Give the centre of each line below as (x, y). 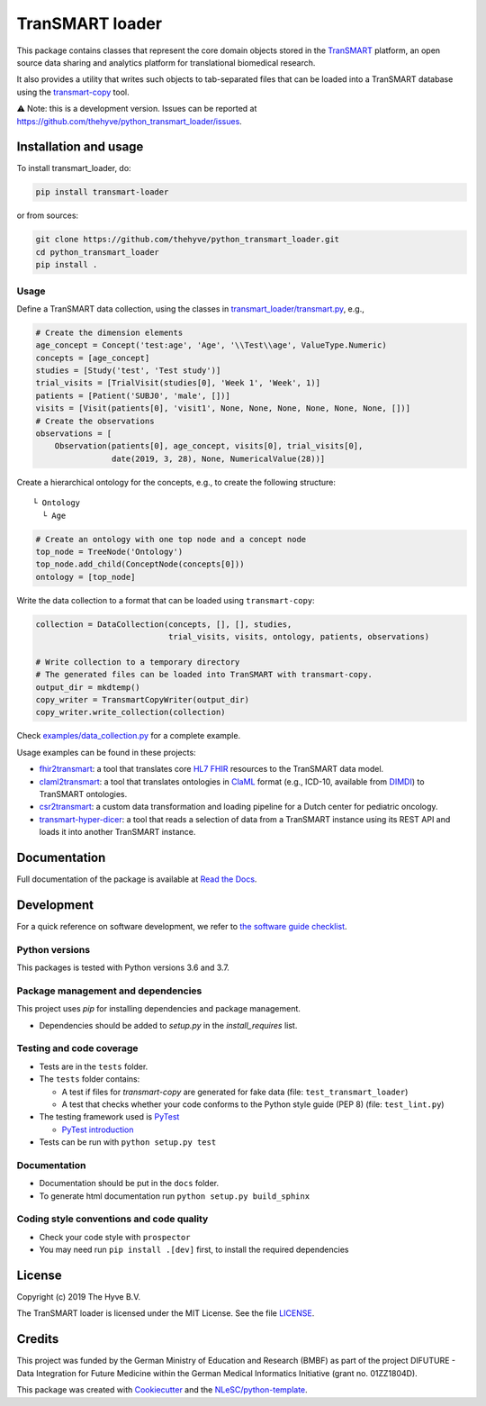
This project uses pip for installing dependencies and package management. (159, 1009)
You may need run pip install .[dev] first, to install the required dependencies (194, 1250)
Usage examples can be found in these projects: (107, 752)
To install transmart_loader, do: (74, 168)
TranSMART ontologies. (83, 794)
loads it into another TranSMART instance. (117, 832)
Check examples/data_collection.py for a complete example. (129, 736)
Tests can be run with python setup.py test (128, 1142)
